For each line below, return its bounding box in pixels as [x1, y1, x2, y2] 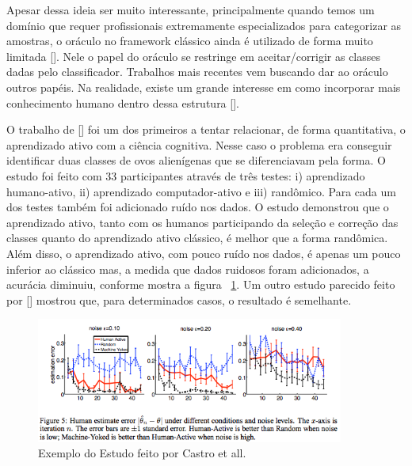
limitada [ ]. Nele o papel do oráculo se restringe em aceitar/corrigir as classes [6, 47, 381, 64]
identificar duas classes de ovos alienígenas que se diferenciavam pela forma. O [6, 152, 386, 169]
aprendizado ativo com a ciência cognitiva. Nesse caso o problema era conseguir [6, 136, 392, 153]
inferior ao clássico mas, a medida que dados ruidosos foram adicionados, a [6, 260, 369, 277]
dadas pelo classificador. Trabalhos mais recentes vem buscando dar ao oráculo [6, 63, 388, 80]
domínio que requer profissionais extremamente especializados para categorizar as [6, 17, 402, 33]
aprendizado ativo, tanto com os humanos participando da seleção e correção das [6, 214, 399, 230]
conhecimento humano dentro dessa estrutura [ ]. [6, 94, 239, 111]
